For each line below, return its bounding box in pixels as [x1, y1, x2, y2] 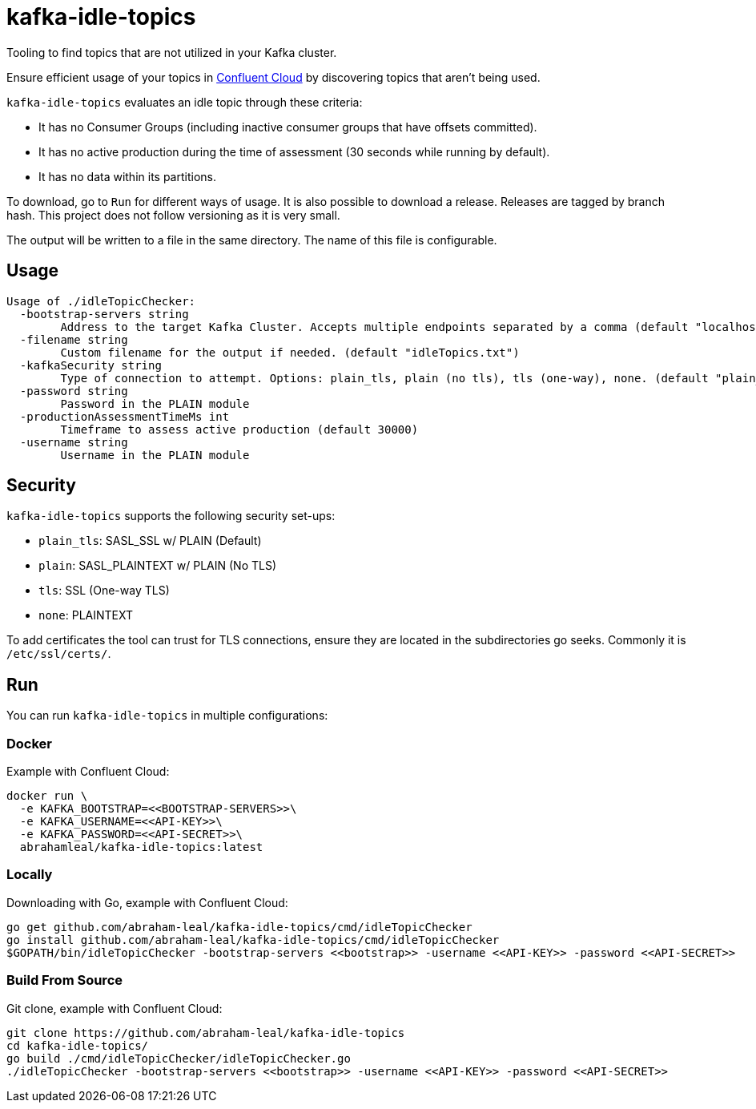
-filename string [19, 333, 128, 346]
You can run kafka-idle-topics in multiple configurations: [6, 708, 328, 723]
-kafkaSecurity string [19, 358, 162, 372]
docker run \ [6, 789, 88, 803]
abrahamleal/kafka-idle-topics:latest [19, 841, 263, 854]
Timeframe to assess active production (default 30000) [60, 422, 419, 436]
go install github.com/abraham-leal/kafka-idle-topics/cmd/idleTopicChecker [6, 933, 500, 946]
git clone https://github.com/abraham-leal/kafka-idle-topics [6, 1026, 405, 1039]
